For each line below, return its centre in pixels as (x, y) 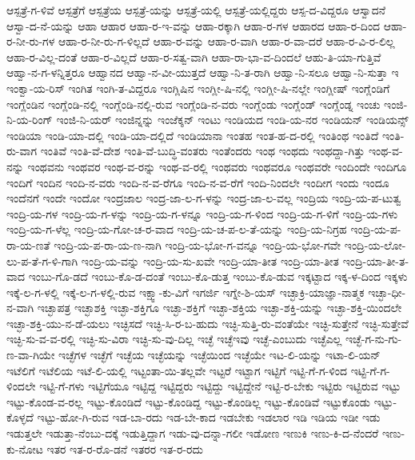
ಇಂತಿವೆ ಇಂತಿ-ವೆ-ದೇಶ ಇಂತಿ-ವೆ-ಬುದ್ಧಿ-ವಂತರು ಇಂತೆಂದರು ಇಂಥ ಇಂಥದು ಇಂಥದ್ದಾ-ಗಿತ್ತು (203, 151)
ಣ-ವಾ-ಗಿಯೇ (31, 355)
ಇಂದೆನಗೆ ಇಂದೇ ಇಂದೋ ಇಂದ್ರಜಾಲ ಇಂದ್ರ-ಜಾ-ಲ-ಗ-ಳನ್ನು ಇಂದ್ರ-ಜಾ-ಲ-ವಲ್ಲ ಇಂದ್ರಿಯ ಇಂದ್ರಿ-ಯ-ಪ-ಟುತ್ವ (204, 198)
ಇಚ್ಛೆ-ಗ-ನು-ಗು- (374, 339)
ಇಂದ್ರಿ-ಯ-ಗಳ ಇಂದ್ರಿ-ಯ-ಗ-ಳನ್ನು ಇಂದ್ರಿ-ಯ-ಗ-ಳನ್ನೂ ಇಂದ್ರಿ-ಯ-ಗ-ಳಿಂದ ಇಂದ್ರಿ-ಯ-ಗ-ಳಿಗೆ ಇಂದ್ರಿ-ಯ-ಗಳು (202, 213)
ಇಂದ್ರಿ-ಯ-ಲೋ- (375, 244)
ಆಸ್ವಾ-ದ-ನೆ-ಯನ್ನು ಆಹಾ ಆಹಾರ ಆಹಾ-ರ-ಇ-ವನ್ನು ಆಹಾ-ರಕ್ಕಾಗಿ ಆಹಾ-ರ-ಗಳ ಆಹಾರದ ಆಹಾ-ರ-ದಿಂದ (194, 25)
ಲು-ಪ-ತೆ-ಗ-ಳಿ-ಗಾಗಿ (42, 260)
